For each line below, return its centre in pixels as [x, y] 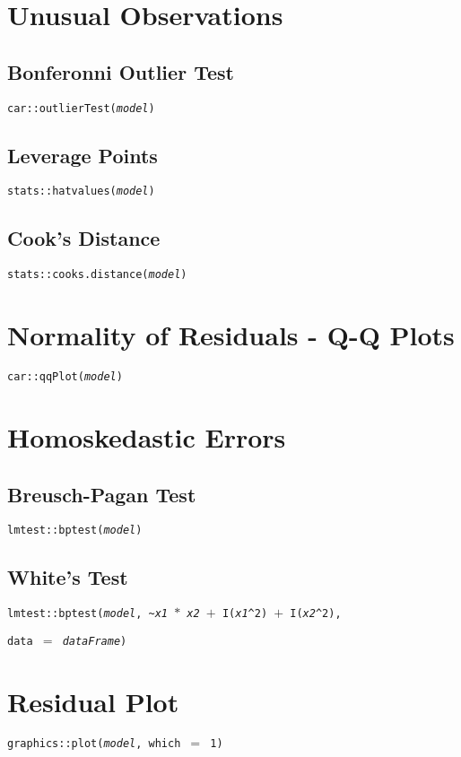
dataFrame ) [95, 641]
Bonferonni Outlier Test [121, 71]
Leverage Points [83, 155]
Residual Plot [93, 701]
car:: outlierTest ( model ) [81, 108]
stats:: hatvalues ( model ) [81, 191]
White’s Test [68, 577]
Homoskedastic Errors [147, 436]
